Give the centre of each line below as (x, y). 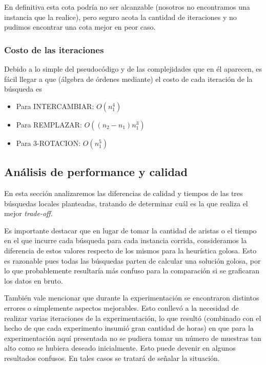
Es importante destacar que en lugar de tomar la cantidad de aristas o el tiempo (130, 230)
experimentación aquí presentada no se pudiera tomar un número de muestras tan (133, 338)
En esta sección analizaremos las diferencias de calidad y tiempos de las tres (124, 193)
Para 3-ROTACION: (48, 143)
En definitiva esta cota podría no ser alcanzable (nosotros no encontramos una (127, 7)
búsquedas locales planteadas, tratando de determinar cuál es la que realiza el (126, 203)
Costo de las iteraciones (54, 49)
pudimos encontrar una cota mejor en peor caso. (80, 27)
